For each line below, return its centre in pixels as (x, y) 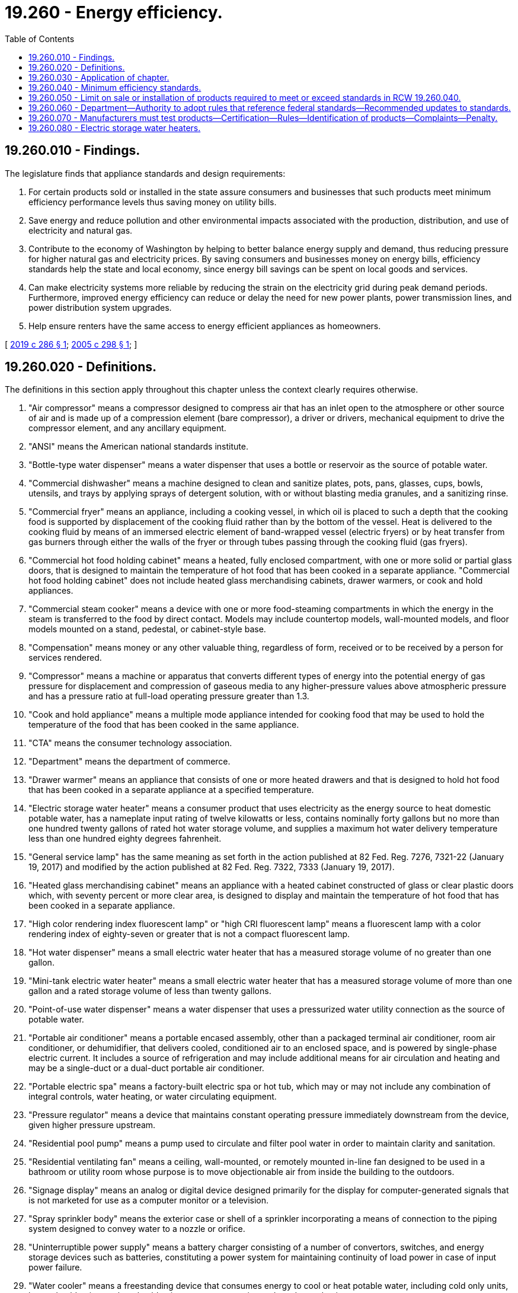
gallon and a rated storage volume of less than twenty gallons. (150, 991)
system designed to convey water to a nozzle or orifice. (137, 1229)
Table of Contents (40, 39)
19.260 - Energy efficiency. (114, 12)
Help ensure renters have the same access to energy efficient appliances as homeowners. (205, 326)
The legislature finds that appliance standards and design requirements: (145, 173)
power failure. (55, 1267)
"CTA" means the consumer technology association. (130, 743)
